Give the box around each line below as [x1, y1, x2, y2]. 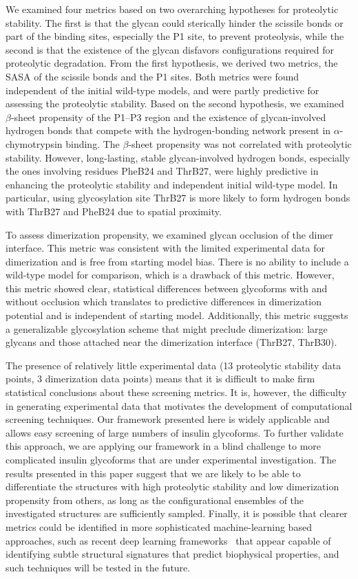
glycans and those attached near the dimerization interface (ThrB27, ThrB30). [6, 335, 337, 349]
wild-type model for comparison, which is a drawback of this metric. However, [6, 267, 335, 282]
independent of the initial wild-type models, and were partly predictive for [6, 83, 319, 97]
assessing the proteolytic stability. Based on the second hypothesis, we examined [6, 96, 344, 111]
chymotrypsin [6, 136, 63, 151]
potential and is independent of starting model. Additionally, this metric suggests [6, 308, 348, 323]
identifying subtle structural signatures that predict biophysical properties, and [6, 547, 339, 561]
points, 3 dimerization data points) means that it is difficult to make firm [6, 371, 315, 386]
